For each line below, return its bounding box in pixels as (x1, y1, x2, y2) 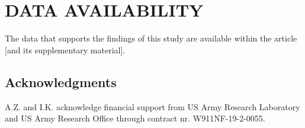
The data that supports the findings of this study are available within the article (5, 32, 297, 44)
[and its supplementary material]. (5, 43, 126, 56)
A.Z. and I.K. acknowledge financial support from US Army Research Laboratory (5, 100, 300, 113)
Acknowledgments (5, 72, 117, 91)
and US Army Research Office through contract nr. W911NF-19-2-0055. (5, 112, 265, 124)
